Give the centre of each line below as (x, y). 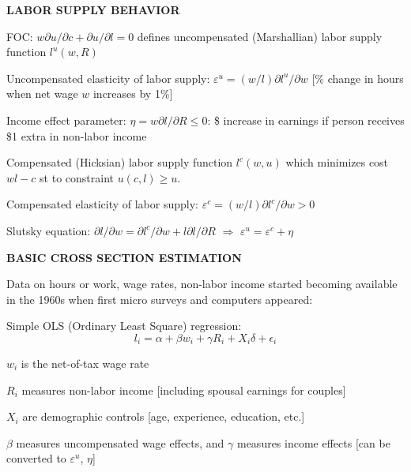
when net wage (42, 94)
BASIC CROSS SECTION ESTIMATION (124, 257)
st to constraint (77, 177)
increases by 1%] (133, 94)
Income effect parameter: (66, 120)
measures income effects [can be (313, 442)
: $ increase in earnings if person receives (306, 120)
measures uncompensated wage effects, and (120, 442)
